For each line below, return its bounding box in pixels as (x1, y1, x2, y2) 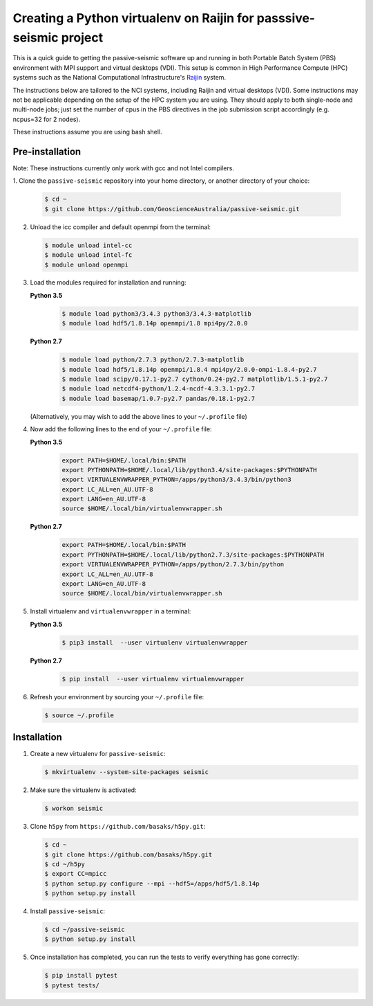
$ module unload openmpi (44, 260, 129, 269)
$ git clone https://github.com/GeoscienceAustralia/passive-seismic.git (44, 205, 300, 213)
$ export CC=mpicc (44, 870, 107, 878)
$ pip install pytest (44, 971, 118, 980)
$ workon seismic (44, 805, 104, 813)
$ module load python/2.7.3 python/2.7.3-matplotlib (61, 356, 245, 363)
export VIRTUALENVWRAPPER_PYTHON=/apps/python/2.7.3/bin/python (61, 561, 285, 568)
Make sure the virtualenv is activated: (30, 786, 137, 794)
